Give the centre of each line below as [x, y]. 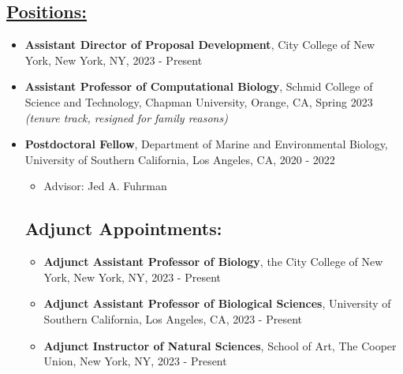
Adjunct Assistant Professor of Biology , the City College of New [213, 262]
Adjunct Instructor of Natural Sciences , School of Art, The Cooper [220, 345]
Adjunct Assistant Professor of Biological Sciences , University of [217, 303]
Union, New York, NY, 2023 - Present [135, 361]
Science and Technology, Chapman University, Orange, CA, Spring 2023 [199, 101]
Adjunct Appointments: [123, 228]
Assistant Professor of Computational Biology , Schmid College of [199, 86]
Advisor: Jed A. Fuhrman [105, 186]
